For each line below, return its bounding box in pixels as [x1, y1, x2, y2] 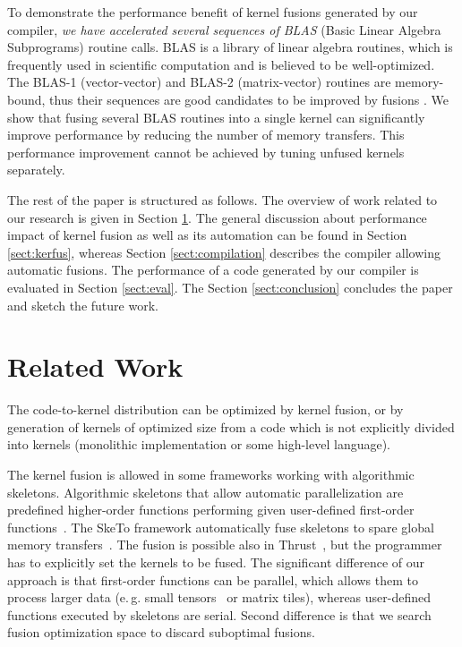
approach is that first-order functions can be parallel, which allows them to [7, 570, 419, 589]
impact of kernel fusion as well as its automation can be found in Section [7, 226, 407, 244]
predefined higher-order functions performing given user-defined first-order [7, 500, 415, 519]
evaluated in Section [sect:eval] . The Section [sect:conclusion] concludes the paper [7, 277, 453, 296]
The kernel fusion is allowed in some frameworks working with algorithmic [7, 465, 415, 483]
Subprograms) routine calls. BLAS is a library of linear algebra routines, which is [7, 38, 453, 56]
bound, [7, 89, 46, 108]
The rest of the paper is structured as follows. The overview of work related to [7, 190, 438, 209]
